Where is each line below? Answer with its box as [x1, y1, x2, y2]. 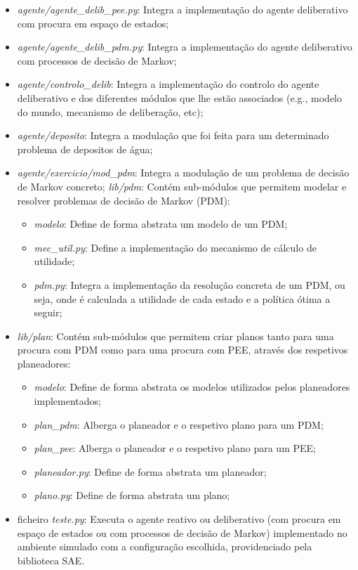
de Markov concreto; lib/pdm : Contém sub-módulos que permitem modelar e [17, 179, 347, 193]
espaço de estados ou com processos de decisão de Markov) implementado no [17, 525, 347, 540]
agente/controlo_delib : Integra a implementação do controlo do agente [17, 77, 319, 91]
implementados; [34, 394, 101, 408]
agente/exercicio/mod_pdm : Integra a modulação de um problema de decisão [17, 165, 350, 180]
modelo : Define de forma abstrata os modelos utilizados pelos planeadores [34, 380, 350, 394]
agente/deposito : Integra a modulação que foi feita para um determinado [17, 128, 329, 143]
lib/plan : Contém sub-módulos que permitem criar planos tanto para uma [17, 328, 334, 343]
